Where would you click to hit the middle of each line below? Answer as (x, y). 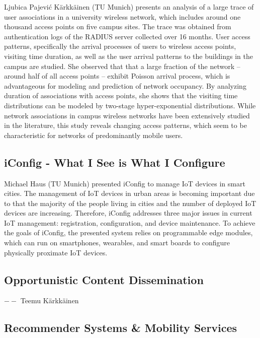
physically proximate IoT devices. (56, 252)
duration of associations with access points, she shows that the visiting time (121, 95)
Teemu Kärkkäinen (50, 300)
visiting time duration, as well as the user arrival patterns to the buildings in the (128, 56)
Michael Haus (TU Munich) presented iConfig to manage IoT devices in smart (125, 183)
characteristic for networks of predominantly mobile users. (94, 135)
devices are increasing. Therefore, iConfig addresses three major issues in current (128, 213)
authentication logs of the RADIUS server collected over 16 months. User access (127, 36)
